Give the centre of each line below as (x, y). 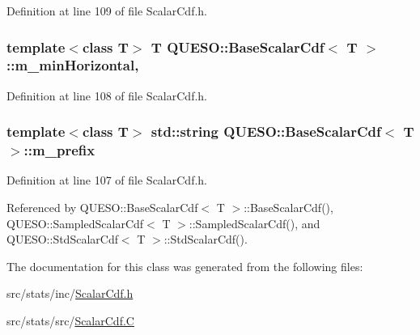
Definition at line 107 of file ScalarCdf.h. (107, 180)
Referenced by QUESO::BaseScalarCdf (102, 208)
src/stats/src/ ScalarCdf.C (70, 321)
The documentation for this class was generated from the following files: (185, 266)
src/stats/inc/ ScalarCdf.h (70, 293)
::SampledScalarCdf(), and (255, 223)
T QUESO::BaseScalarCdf (238, 47)
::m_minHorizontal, (73, 65)
